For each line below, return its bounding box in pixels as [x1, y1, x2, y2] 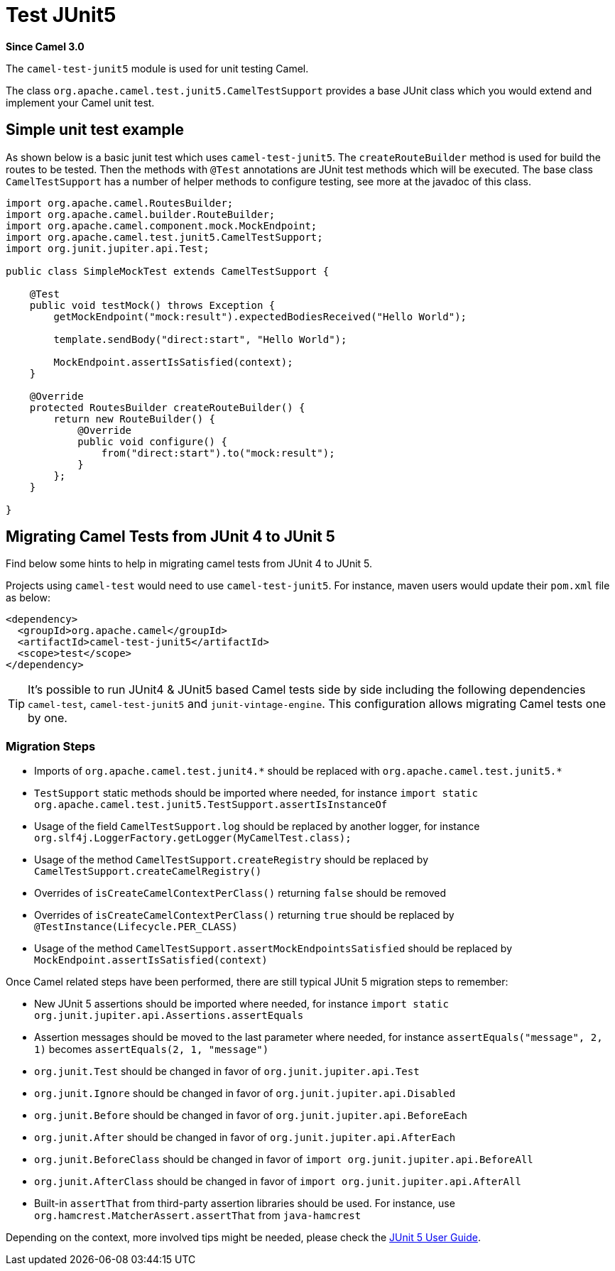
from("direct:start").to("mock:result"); [101, 447, 335, 459]
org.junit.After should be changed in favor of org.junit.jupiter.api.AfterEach [34, 1131, 456, 1144]
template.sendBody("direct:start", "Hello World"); [53, 333, 347, 345]
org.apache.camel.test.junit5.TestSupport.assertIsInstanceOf [34, 799, 388, 811]
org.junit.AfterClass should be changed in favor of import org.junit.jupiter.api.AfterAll [34, 1175, 521, 1188]
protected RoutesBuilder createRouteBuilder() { [29, 401, 305, 413]
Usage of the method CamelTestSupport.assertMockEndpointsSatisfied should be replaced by [34, 942, 513, 955]
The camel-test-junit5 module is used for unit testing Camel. [6, 62, 309, 75]
